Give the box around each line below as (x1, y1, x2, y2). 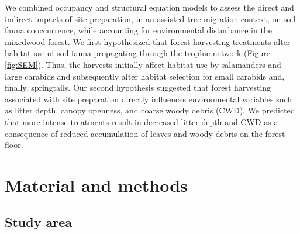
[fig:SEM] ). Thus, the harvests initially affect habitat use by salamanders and (5, 58, 281, 70)
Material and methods (5, 173, 188, 197)
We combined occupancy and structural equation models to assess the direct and (5, 1, 294, 13)
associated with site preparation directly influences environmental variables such (5, 92, 292, 105)
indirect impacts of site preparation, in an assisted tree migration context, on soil (5, 12, 296, 25)
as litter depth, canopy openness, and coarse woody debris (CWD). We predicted (5, 104, 295, 116)
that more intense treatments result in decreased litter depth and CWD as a (5, 115, 278, 128)
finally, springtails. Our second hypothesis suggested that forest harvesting (5, 81, 271, 94)
